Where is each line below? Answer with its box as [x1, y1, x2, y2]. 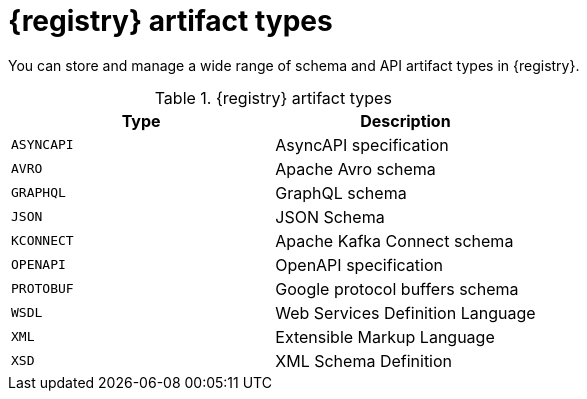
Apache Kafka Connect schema [275, 230, 514, 251]
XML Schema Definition [275, 350, 453, 371]
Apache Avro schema [275, 158, 436, 179]
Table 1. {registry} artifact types [154, 87, 392, 108]
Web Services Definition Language [275, 302, 536, 323]
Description [360, 110, 451, 131]
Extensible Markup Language [275, 326, 495, 347]
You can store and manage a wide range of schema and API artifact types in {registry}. [8, 56, 580, 74]
